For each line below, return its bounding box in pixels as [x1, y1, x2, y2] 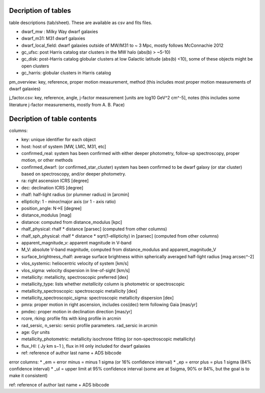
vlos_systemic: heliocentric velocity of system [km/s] [21, 261, 129, 267]
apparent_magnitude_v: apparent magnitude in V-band [21, 240, 132, 245]
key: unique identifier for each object [21, 137, 96, 143]
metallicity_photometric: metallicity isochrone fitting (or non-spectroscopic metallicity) [21, 336, 196, 342]
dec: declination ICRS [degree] [21, 184, 83, 190]
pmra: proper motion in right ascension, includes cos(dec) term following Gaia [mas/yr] [21, 302, 198, 307]
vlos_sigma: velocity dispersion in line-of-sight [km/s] [21, 267, 130, 273]
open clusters [21, 63, 49, 69]
